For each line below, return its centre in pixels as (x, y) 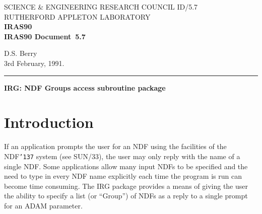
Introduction (49, 122)
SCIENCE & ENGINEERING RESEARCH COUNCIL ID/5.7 (101, 7)
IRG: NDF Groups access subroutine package (85, 87)
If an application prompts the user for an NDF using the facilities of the (115, 146)
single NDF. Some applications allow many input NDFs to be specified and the (126, 166)
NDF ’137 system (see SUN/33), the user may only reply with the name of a (122, 156)
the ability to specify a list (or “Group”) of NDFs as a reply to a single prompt (126, 196)
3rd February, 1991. (34, 63)
